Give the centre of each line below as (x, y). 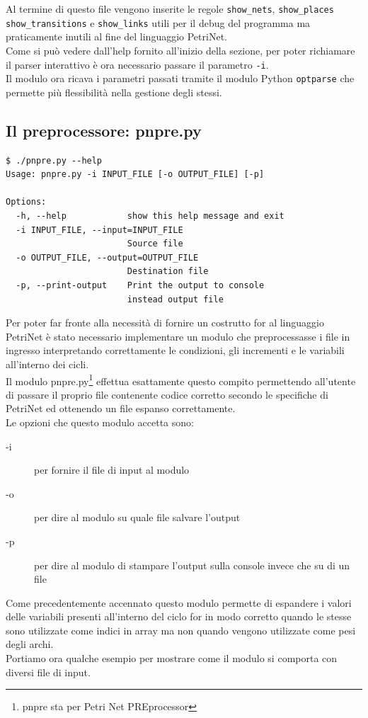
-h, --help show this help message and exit (150, 216)
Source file (155, 244)
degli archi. (30, 644)
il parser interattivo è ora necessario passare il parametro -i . (137, 64)
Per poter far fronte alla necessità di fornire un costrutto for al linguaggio (165, 323)
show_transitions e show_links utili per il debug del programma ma (158, 22)
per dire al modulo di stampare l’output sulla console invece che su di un (192, 565)
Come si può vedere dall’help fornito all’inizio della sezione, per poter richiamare (180, 50)
